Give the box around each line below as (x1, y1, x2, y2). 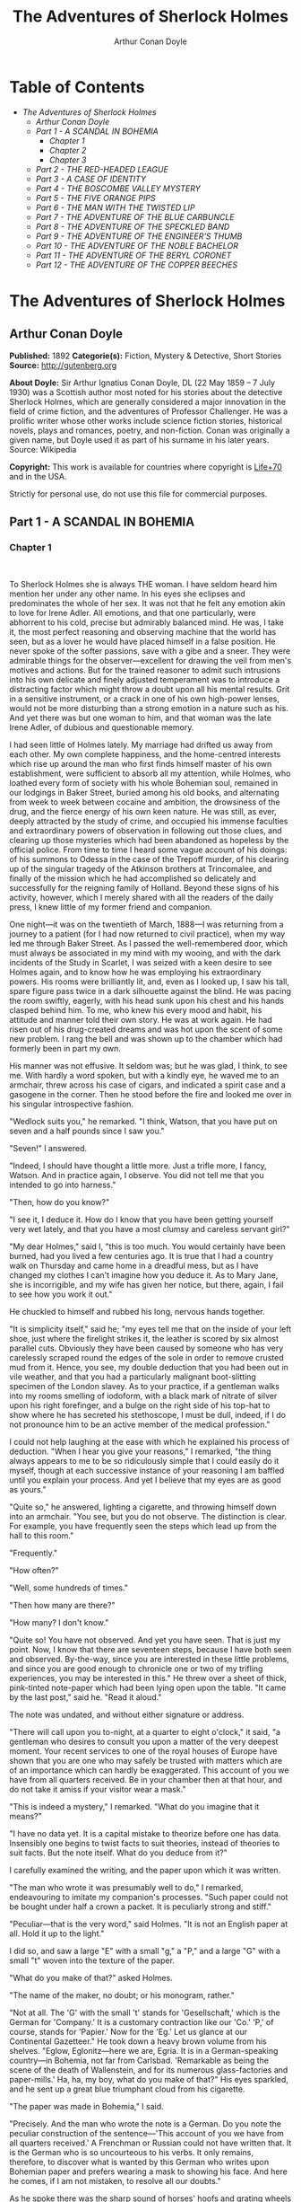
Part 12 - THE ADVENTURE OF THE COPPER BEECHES (35, 259, 238, 270)
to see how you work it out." (9, 1289, 113, 1299)
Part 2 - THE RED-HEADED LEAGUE (35, 163, 168, 174)
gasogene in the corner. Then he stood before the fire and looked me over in (9, 1089, 292, 1100)
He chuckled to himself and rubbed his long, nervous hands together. (9, 1307, 266, 1317)
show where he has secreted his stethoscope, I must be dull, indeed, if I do (9, 1410, 287, 1421)
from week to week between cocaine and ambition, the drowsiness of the (9, 797, 280, 807)
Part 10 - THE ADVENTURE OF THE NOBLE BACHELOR (35, 240, 239, 251)
